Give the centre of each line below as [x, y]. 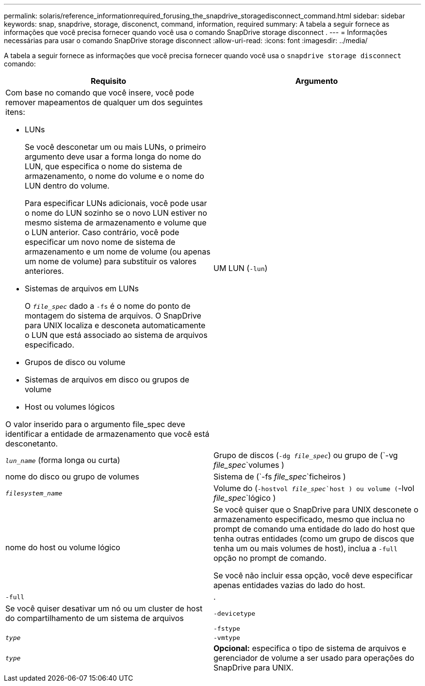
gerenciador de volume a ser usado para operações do [314, 658]
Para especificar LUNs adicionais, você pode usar [116, 203]
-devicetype [235, 613]
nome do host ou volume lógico [63, 547]
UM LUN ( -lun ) [241, 268]
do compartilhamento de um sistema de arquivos [95, 618]
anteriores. [44, 271]
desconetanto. [32, 444]
